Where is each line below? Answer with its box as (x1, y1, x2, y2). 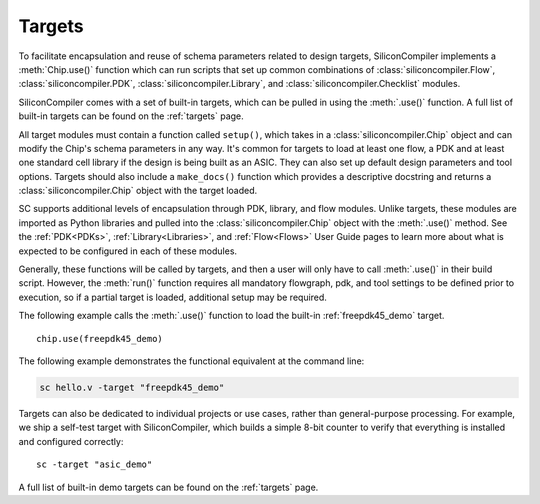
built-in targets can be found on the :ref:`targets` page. (18, 110, 244, 122)
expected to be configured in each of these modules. (18, 245, 238, 257)
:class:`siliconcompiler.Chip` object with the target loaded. (18, 185, 258, 197)
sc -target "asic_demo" (36, 459, 153, 470)
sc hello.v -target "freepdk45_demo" (39, 381, 225, 393)
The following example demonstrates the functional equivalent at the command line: (18, 355, 365, 367)
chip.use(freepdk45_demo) (36, 333, 164, 344)
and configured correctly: (18, 435, 124, 447)
